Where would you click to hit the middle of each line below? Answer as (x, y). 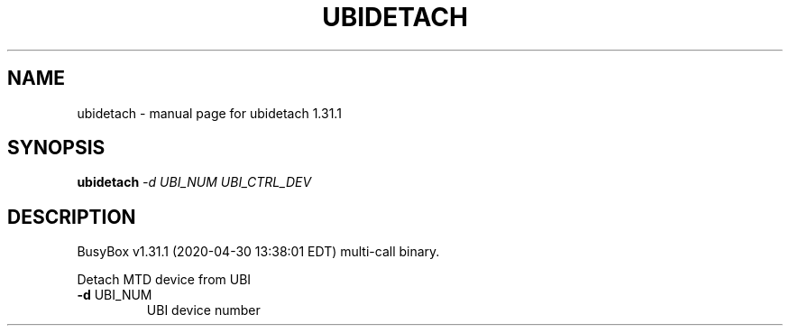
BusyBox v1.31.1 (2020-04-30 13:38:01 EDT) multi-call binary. (258, 252)
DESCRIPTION (72, 217)
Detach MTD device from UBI (164, 280)
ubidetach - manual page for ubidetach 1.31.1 (209, 113)
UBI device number (203, 310)
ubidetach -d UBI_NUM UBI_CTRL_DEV (194, 182)
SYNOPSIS (56, 148)
